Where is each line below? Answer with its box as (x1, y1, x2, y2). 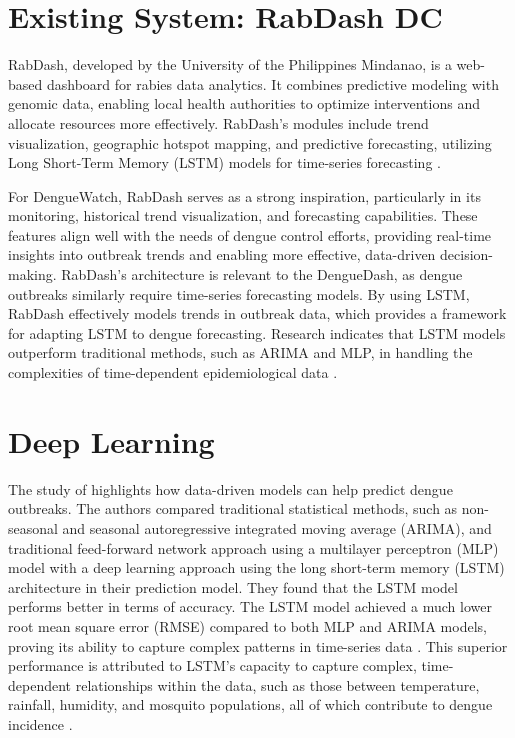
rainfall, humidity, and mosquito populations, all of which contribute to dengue (8, 694, 493, 715)
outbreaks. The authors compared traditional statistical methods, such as (8, 498, 458, 519)
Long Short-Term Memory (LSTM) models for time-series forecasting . (8, 152, 441, 173)
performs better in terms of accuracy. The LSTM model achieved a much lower (8, 596, 492, 617)
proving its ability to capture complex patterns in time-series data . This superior (8, 635, 508, 656)
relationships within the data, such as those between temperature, (75, 674, 480, 695)
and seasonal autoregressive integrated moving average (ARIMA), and (62, 517, 492, 538)
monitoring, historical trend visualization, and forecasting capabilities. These (8, 205, 478, 226)
